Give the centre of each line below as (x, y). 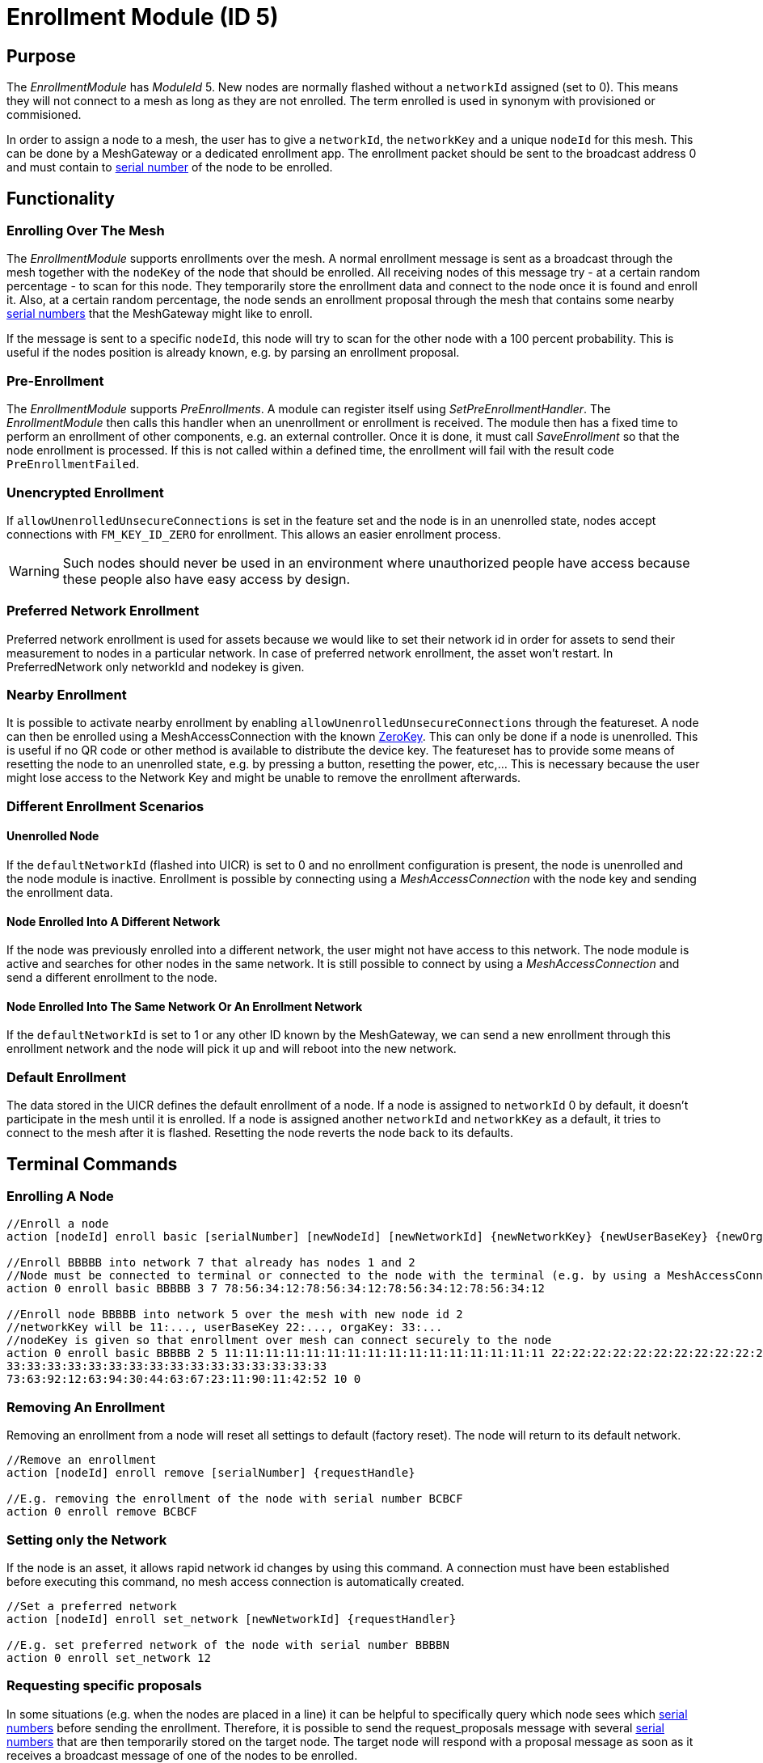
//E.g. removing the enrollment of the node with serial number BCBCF (235, 1499)
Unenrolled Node (53, 836)
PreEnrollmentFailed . (73, 464)
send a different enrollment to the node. (112, 978)
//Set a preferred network (92, 1606)
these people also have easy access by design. (207, 579)
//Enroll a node (58, 1224)
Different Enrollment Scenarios (105, 806)
